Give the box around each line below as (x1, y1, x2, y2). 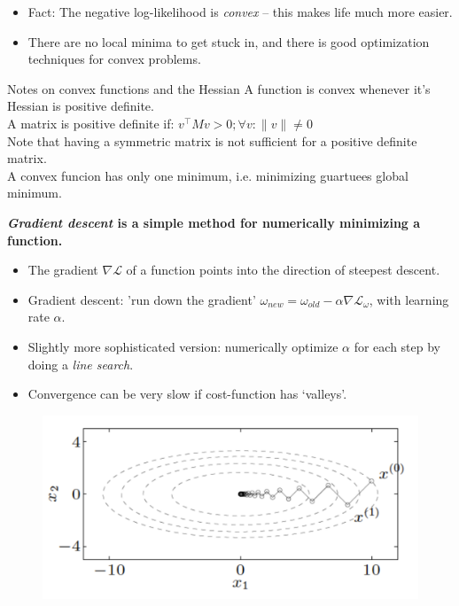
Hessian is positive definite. (7, 97, 154, 115)
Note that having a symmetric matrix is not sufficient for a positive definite (7, 131, 417, 150)
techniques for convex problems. (27, 50, 201, 68)
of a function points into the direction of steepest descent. (126, 260, 440, 279)
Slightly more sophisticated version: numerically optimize (27, 337, 338, 355)
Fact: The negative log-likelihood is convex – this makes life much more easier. (27, 3, 453, 20)
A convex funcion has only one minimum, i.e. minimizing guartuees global (7, 166, 408, 184)
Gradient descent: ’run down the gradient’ (27, 290, 256, 308)
